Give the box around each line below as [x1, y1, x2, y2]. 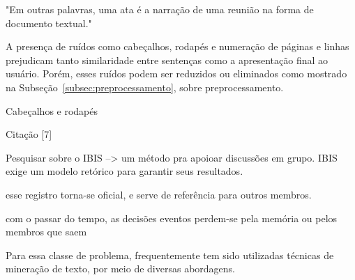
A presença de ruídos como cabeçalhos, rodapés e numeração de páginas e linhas [6, 39, 349, 54]
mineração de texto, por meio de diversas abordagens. [6, 261, 235, 276]
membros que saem [6, 224, 87, 239]
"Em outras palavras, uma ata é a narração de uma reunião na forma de [6, 2, 314, 16]
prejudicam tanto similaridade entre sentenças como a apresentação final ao [6, 52, 328, 67]
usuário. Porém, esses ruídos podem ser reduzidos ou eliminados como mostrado [6, 66, 347, 81]
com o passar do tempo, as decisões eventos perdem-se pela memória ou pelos [6, 210, 338, 225]
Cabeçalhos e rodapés [6, 103, 98, 118]
